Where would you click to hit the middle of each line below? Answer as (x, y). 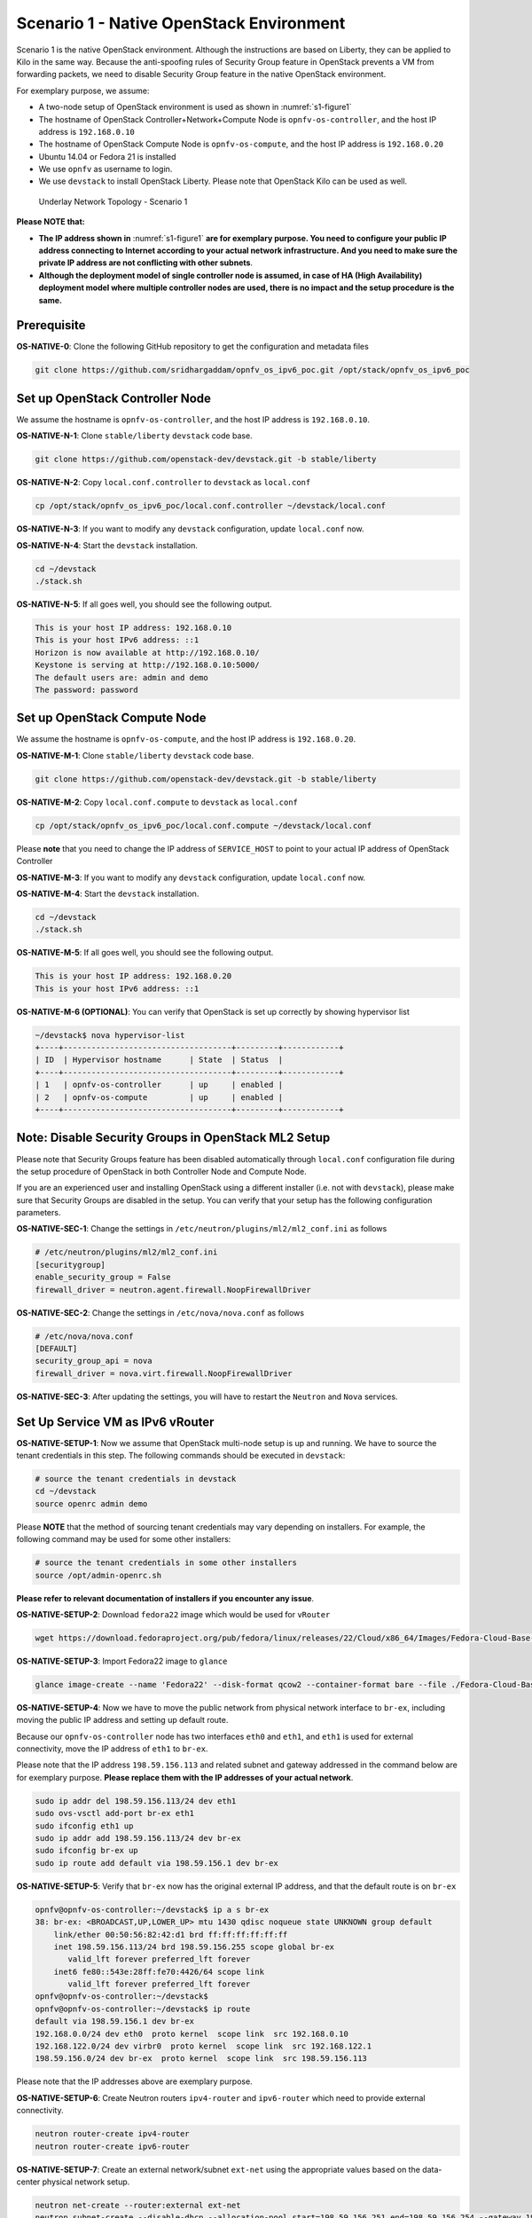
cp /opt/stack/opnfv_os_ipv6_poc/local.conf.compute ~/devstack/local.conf (203, 826)
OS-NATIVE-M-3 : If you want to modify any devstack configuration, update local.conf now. (191, 877)
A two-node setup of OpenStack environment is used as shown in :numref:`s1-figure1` (195, 107)
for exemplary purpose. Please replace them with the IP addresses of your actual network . (185, 1777)
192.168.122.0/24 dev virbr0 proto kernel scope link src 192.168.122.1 (203, 2046)
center (28, 2182)
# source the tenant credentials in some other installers (166, 1563)
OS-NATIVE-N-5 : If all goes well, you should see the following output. (144, 604)
